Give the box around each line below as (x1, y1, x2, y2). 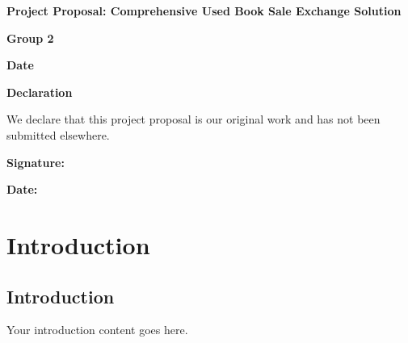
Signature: (6, 153, 65, 170)
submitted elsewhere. (6, 126, 110, 143)
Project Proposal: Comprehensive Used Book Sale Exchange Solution (6, 2, 402, 19)
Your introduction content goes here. (6, 321, 188, 338)
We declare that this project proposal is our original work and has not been (6, 111, 381, 128)
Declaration (6, 83, 73, 100)
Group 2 (6, 29, 54, 46)
